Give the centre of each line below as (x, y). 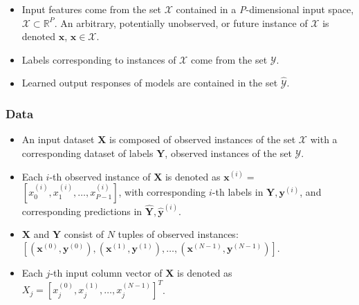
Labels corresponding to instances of (99, 59)
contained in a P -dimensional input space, (265, 9)
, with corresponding (162, 192)
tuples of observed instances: (178, 234)
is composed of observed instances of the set (203, 139)
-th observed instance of (100, 176)
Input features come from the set (92, 9)
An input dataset (58, 139)
